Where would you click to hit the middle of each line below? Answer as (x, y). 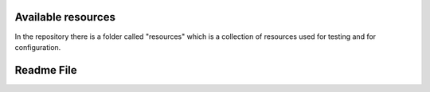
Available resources (65, 17)
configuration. (38, 47)
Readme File (46, 70)
